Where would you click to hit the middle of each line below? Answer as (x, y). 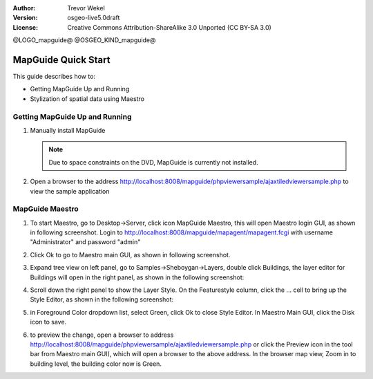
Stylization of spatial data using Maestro (87, 99)
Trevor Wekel (86, 8)
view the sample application (70, 191)
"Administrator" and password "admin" (85, 242)
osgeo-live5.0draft (94, 18)
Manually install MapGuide (68, 130)
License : (25, 27)
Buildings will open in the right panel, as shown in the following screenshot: (137, 277)
